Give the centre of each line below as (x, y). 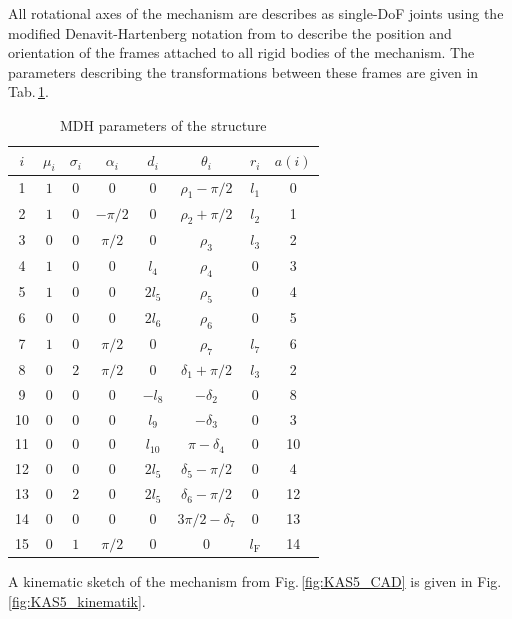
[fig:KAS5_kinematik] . (77, 600)
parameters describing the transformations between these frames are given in (243, 71)
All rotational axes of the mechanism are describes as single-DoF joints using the (256, 13)
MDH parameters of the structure (163, 124)
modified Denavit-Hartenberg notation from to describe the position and (230, 32)
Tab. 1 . (28, 91)
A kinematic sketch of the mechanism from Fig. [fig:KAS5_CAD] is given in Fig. (255, 580)
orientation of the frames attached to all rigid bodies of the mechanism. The (241, 52)
